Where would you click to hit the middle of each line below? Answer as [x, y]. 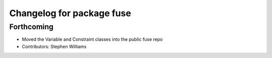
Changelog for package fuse [70, 13]
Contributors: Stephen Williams [54, 46]
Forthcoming [31, 27]
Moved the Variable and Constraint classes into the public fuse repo [92, 39]
